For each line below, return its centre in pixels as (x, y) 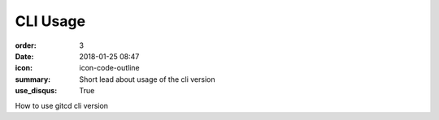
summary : (33, 79)
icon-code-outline (109, 68)
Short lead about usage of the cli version (147, 79)
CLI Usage (50, 21)
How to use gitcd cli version (62, 105)
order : (26, 45)
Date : (24, 56)
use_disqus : (36, 91)
